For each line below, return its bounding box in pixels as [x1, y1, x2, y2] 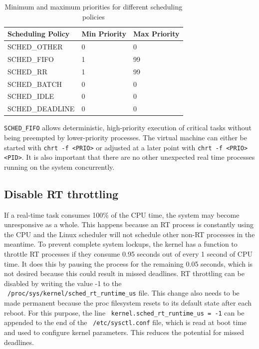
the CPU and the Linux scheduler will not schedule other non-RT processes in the [4, 229, 255, 239]
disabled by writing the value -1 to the [4, 278, 122, 288]
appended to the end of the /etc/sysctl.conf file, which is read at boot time [4, 317, 247, 328]
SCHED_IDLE [7, 91, 54, 101]
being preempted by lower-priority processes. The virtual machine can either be [4, 132, 247, 142]
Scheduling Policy [7, 28, 70, 39]
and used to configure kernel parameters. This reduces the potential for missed [4, 327, 244, 338]
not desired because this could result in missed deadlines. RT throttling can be [4, 268, 245, 279]
